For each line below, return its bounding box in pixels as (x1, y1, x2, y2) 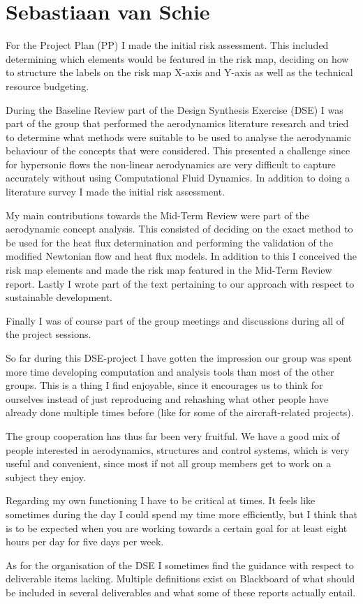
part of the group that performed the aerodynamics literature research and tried (6, 116, 349, 131)
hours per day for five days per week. (6, 534, 164, 549)
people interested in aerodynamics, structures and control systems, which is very (6, 442, 350, 457)
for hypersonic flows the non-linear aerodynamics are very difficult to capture (6, 156, 336, 171)
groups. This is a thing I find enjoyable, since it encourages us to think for (6, 378, 323, 392)
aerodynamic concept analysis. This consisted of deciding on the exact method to (6, 221, 353, 236)
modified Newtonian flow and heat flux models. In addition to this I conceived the (6, 249, 357, 263)
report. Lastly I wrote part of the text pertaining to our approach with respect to (6, 276, 355, 290)
